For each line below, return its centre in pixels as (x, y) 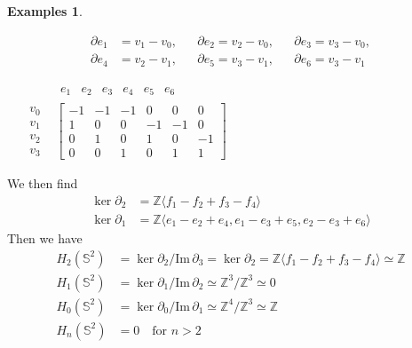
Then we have (45, 237)
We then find (43, 183)
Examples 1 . (45, 11)
